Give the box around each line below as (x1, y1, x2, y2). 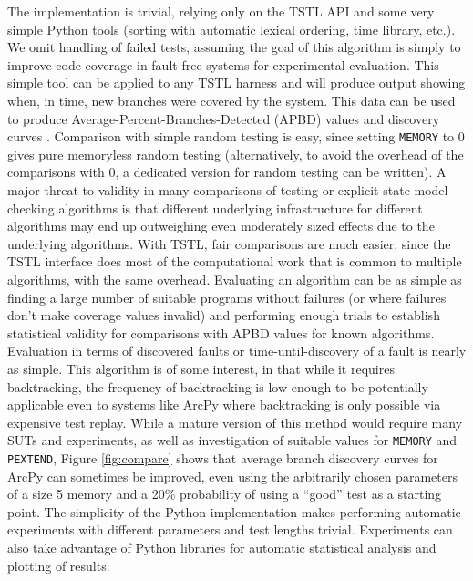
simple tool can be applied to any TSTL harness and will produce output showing (7, 73, 466, 92)
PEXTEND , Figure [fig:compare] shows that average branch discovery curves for (7, 448, 438, 467)
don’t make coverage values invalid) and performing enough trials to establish (7, 306, 440, 325)
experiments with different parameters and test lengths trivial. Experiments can (7, 520, 453, 539)
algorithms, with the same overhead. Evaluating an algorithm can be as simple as (7, 269, 462, 288)
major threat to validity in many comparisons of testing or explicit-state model (7, 181, 448, 199)
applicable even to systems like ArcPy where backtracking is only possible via (7, 395, 441, 414)
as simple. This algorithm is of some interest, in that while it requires (7, 358, 395, 378)
